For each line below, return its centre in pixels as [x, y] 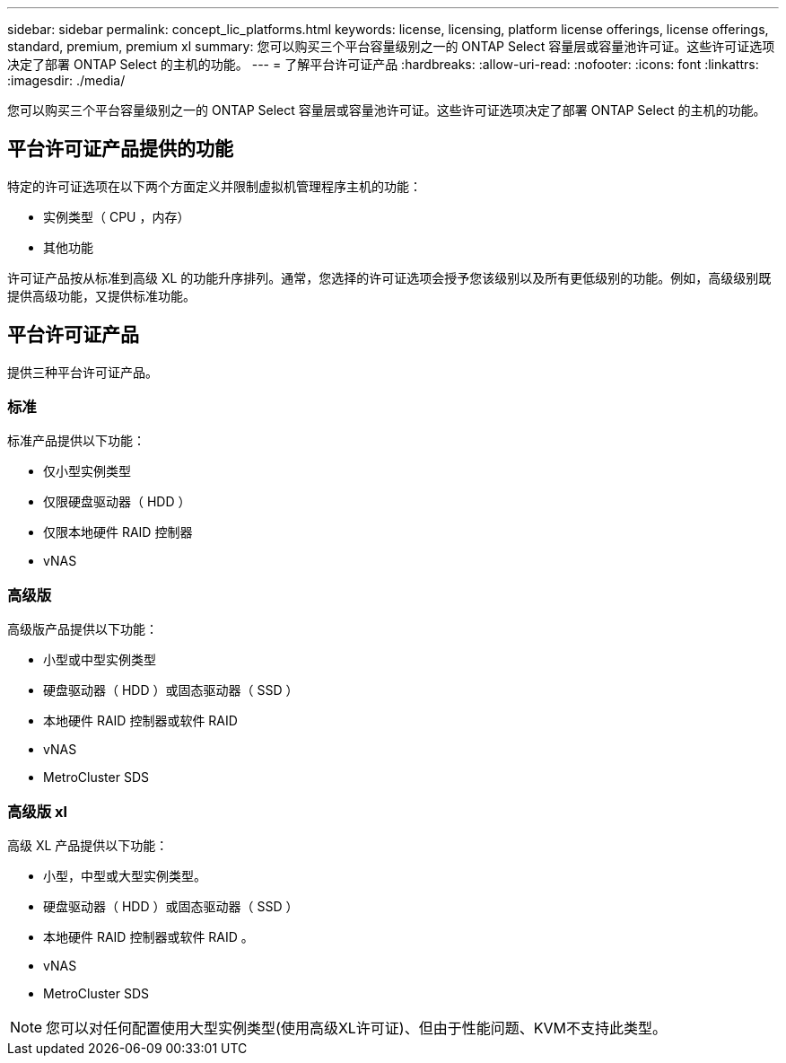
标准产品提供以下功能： [76, 441]
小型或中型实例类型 [100, 660]
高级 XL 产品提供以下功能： [88, 845]
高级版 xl [37, 811]
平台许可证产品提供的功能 [120, 149]
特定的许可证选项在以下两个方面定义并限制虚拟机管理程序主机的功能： [214, 186]
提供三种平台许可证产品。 [83, 372]
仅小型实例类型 [87, 471]
